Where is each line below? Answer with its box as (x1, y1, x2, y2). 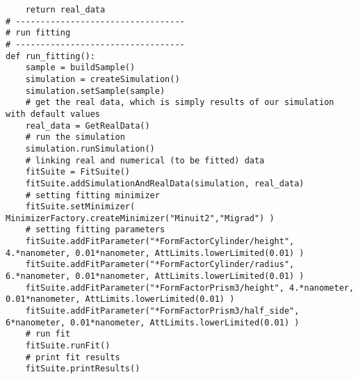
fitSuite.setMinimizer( (25, 202, 136, 212)
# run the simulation (25, 132, 125, 143)
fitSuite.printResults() (25, 364, 140, 374)
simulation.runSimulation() (25, 143, 155, 154)
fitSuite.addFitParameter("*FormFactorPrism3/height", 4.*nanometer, (25, 282, 355, 293)
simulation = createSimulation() (25, 74, 180, 84)
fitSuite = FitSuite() (25, 167, 130, 177)
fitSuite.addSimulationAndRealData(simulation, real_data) (25, 178, 304, 188)
